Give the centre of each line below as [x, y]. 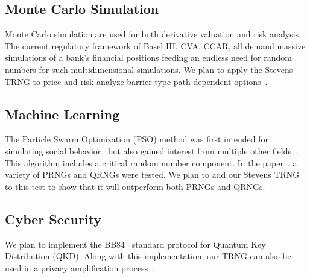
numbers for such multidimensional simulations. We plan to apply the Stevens [149, 69]
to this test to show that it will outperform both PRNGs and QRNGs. [135, 186]
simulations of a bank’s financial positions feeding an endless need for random [148, 58]
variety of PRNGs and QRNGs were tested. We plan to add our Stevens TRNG [152, 175]
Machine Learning [62, 114]
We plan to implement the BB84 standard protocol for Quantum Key [135, 244]
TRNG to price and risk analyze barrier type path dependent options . [136, 81]
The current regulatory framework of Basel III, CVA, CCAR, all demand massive [155, 46]
